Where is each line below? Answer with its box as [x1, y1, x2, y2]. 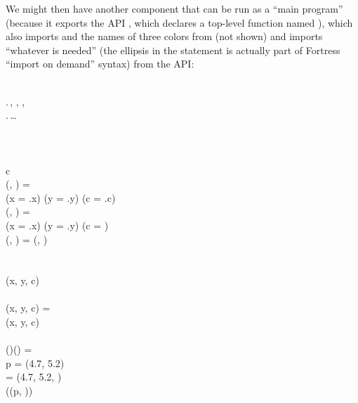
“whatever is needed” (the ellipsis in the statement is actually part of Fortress [6, 42, 340, 57]
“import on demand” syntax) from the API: [6, 56, 194, 71]
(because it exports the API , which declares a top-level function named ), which [6, 15, 353, 30]
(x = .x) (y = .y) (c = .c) [6, 190, 116, 205]
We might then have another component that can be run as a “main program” [6, 1, 343, 15]
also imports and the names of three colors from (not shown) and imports [6, 29, 323, 44]
